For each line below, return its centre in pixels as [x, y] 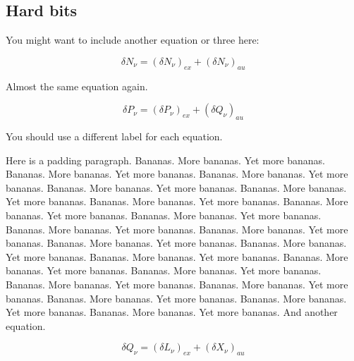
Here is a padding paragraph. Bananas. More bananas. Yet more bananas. [166, 160]
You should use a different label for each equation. [114, 136]
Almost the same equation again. [77, 86]
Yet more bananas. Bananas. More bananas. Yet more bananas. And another [172, 312]
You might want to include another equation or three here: [133, 40]
